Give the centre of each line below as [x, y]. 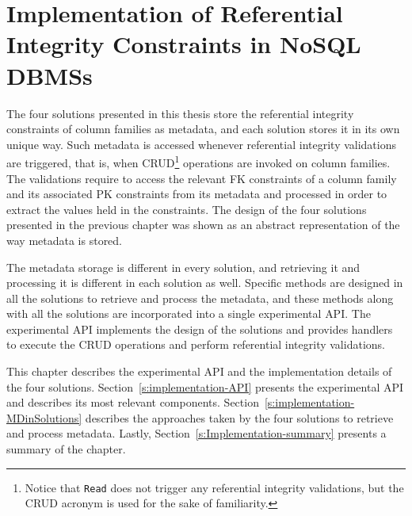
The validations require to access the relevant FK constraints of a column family [202, 178]
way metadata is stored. [65, 240]
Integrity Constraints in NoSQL [184, 44]
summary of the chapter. [66, 449]
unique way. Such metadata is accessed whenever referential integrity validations [201, 144]
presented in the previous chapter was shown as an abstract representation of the [203, 225]
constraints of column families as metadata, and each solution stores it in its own [203, 129]
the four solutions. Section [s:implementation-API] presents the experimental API [205, 386]
